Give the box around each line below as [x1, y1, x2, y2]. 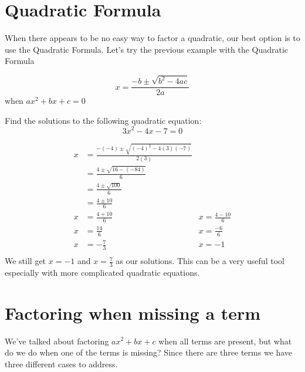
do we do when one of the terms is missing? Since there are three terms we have [5, 346, 293, 359]
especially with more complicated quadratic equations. [5, 266, 200, 278]
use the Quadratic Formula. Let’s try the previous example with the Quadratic [5, 43, 289, 55]
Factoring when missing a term [5, 300, 261, 324]
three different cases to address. [5, 357, 118, 370]
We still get [5, 255, 46, 267]
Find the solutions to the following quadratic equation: [5, 114, 202, 126]
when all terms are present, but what [158, 334, 292, 347]
